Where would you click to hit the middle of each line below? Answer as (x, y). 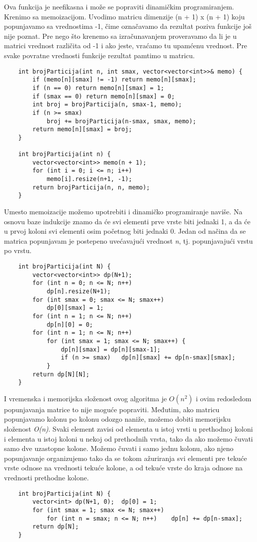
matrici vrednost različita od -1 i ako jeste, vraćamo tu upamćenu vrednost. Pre (126, 45)
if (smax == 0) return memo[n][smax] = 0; (104, 96)
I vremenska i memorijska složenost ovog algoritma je (86, 398)
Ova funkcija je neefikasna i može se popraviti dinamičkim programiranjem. (119, 6)
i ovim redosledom (224, 398)
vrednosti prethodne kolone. (46, 478)
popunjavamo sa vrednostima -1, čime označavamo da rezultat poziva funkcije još (128, 26)
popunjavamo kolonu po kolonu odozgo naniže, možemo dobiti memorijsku (117, 419)
